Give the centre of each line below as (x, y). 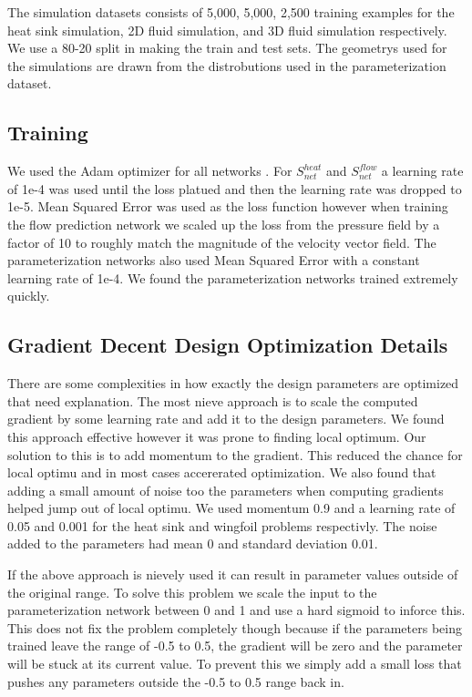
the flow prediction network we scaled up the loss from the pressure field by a (224, 224)
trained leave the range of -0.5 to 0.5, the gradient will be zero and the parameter (235, 646)
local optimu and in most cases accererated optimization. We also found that (222, 472)
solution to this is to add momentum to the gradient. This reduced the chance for (235, 454)
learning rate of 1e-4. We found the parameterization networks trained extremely (233, 277)
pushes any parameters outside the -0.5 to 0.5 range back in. (176, 681)
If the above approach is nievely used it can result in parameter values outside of (233, 574)
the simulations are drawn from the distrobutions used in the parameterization (227, 65)
